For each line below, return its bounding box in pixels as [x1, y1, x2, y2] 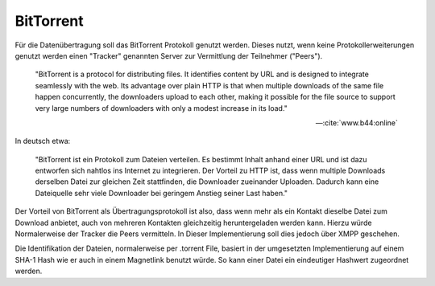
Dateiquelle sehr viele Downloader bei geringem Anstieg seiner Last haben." [35, 188, 288, 198]
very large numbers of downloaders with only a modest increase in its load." [35, 103, 288, 112]
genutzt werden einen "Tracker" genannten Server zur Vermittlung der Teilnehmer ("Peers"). [14, 51, 323, 60]
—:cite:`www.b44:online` [315, 117, 398, 128]
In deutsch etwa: [14, 137, 71, 146]
